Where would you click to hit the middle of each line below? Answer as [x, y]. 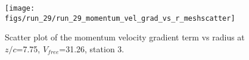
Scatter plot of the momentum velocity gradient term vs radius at [125, 37]
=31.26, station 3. [92, 48]
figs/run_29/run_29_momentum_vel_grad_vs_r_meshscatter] [120, 18]
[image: [20, 8]
